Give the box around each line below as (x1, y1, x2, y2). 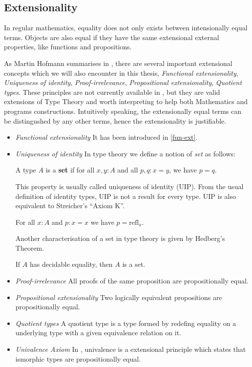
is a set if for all (45, 165, 95, 175)
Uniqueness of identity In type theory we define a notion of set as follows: (15, 148, 235, 158)
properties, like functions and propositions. (4, 42, 132, 52)
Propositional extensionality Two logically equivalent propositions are (15, 292, 222, 302)
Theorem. (15, 242, 44, 253)
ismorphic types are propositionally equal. (15, 353, 141, 364)
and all (117, 165, 138, 175)
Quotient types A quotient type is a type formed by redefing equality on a (15, 318, 236, 328)
